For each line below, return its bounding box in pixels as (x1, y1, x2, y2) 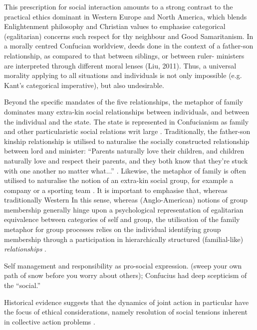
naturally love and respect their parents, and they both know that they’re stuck (4, 155, 248, 165)
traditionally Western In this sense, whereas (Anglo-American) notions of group (4, 194, 248, 205)
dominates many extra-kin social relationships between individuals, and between (4, 106, 250, 116)
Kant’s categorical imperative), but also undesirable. (4, 79, 164, 90)
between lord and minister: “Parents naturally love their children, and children (4, 145, 245, 156)
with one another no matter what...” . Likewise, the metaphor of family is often (4, 165, 247, 175)
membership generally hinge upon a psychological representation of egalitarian (4, 204, 244, 214)
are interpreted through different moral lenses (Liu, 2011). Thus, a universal (4, 60, 237, 70)
